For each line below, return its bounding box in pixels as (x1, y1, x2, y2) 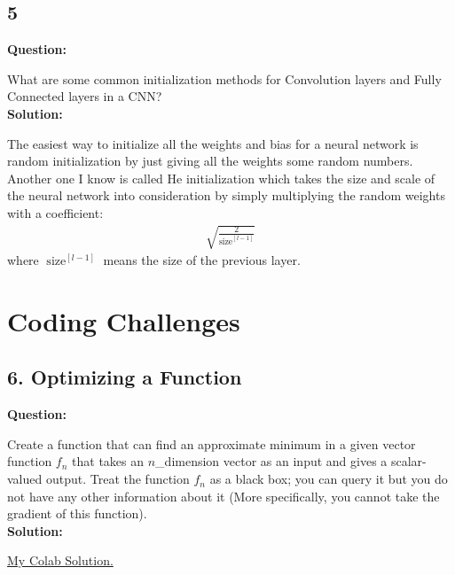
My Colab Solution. (7, 551, 114, 570)
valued (7, 470, 43, 488)
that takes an (72, 452, 145, 470)
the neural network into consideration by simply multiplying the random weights (7, 186, 445, 205)
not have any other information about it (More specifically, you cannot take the (7, 486, 440, 505)
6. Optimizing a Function (7, 363, 242, 391)
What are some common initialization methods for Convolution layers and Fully (7, 69, 442, 88)
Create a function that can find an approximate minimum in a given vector (7, 434, 416, 453)
